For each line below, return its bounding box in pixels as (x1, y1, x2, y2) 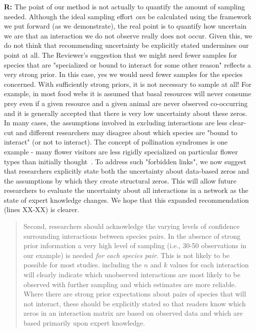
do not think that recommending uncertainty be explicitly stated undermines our (4, 40, 249, 50)
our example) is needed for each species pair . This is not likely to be (23, 250, 230, 260)
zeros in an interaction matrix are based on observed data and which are (23, 308, 243, 318)
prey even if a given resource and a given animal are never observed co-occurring (4, 98, 248, 108)
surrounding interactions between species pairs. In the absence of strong (23, 230, 241, 241)
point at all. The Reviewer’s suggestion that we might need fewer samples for (4, 49, 237, 60)
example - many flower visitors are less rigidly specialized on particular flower (4, 146, 238, 156)
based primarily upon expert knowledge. (23, 318, 145, 328)
